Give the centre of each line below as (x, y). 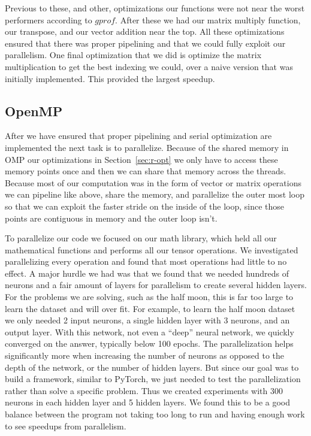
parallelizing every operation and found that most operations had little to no (146, 261)
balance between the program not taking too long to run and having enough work (155, 414)
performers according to (49, 19)
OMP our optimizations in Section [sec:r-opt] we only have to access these (141, 159)
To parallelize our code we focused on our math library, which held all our (141, 238)
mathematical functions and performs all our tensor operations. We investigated (152, 249)
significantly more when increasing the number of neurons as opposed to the (145, 355)
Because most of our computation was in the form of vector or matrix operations (153, 182)
